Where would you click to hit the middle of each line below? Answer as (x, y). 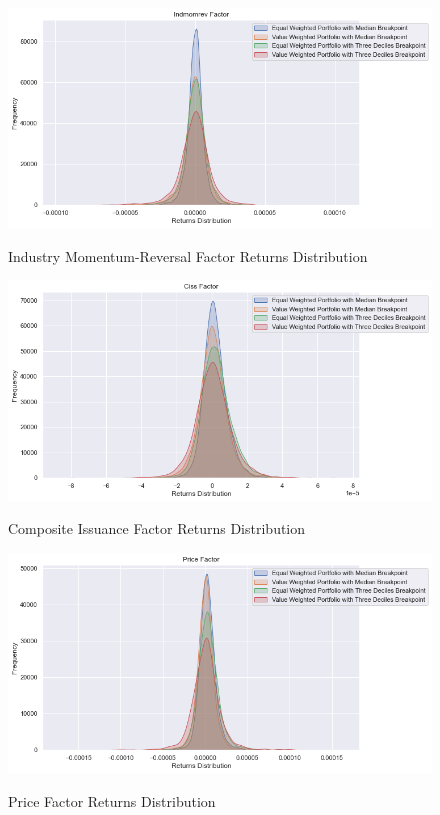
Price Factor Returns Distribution (112, 800)
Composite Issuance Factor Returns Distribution (157, 528)
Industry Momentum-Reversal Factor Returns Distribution (188, 255)
